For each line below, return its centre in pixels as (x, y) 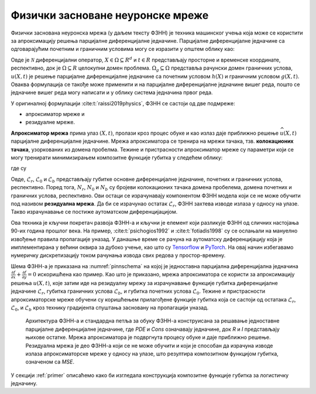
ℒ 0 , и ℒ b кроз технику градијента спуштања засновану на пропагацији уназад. (110, 308)
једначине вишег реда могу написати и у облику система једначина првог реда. (112, 92)
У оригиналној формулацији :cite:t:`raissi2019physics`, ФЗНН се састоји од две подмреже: (123, 103)
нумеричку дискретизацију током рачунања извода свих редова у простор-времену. (118, 255)
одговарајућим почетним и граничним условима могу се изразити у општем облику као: (123, 49)
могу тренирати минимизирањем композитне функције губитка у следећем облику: (117, 157)
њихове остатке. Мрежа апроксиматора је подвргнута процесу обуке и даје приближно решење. (148, 337)
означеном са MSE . (50, 362)
